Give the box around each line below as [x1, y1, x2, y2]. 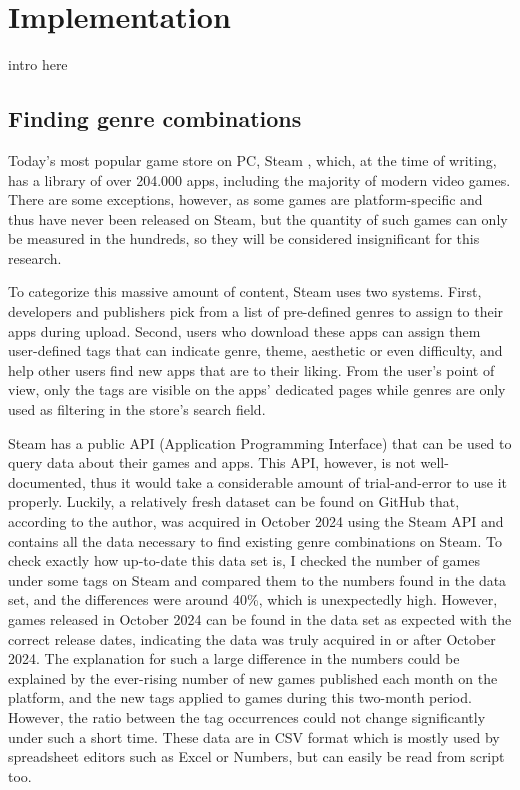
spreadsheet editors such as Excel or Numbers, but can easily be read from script [8, 746, 505, 767]
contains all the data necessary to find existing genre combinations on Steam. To [8, 530, 502, 551]
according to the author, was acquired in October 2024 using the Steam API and [8, 511, 504, 532]
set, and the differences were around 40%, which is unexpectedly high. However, [8, 589, 498, 610]
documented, [8, 471, 86, 492]
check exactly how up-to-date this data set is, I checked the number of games [8, 550, 480, 571]
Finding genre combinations [8, 103, 302, 134]
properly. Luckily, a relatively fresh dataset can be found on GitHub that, [8, 491, 460, 512]
